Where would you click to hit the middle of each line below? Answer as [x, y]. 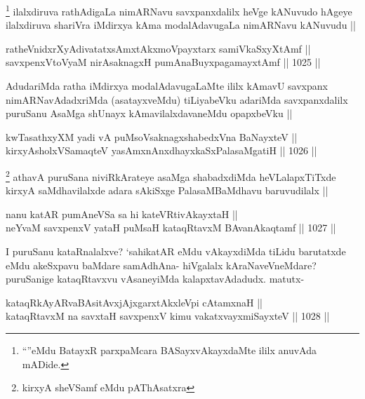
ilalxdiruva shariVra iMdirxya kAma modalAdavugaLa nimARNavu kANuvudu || [181, 25]
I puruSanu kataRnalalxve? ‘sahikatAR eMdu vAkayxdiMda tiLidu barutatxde [176, 251]
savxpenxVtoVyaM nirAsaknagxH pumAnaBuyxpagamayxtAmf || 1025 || [163, 62]
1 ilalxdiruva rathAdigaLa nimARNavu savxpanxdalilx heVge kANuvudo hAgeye [179, 10]
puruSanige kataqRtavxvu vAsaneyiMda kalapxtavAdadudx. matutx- [155, 279]
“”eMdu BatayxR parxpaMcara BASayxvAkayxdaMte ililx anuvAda [169, 350]
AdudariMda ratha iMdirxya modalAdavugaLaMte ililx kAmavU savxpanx [167, 86]
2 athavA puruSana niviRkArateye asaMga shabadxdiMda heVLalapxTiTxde [171, 176]
